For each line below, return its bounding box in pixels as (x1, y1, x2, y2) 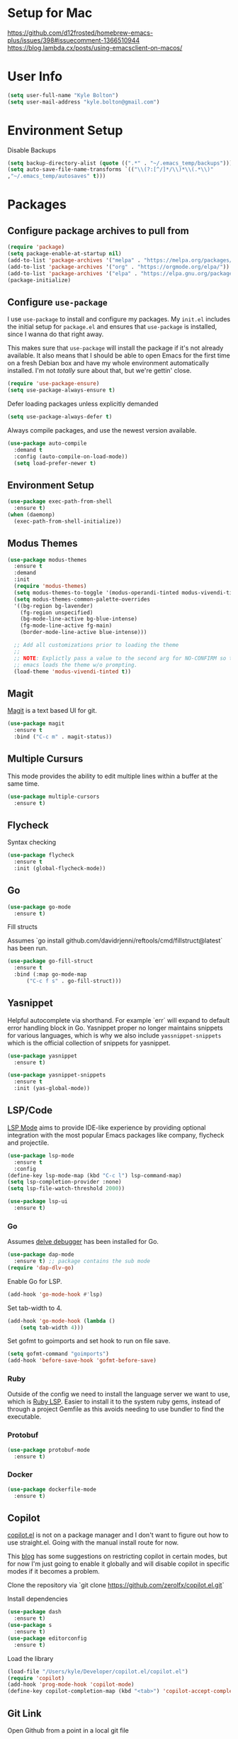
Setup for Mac (7, 5, 93, 21)
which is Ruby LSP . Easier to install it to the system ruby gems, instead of (7, 1397, 221, 1406)
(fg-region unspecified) (20, 609, 93, 616)
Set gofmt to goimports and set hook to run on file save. (7, 1337, 171, 1345)
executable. (7, 1413, 42, 1421)
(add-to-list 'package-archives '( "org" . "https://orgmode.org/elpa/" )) (7, 263, 230, 270)
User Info (7, 69, 62, 84)
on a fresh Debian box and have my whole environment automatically (7, 359, 209, 367)
